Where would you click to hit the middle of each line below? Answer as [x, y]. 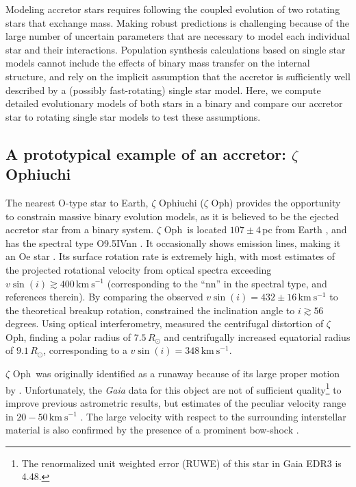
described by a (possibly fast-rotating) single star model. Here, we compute [163, 90]
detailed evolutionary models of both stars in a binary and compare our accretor [174, 103]
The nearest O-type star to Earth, [77, 202]
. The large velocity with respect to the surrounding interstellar [213, 416]
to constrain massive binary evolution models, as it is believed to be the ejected [173, 216]
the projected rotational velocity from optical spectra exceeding [139, 269]
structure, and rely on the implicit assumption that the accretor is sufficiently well [178, 76]
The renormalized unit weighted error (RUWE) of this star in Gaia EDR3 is [181, 463]
